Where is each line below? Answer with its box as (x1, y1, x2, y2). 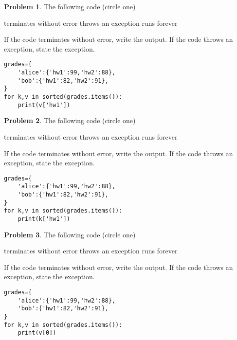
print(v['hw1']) (18, 101, 71, 108)
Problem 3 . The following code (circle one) (4, 229, 136, 239)
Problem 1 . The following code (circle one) (4, 1, 136, 11)
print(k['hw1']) (18, 215, 71, 222)
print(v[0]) (18, 329, 56, 337)
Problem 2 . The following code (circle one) (4, 115, 136, 125)
